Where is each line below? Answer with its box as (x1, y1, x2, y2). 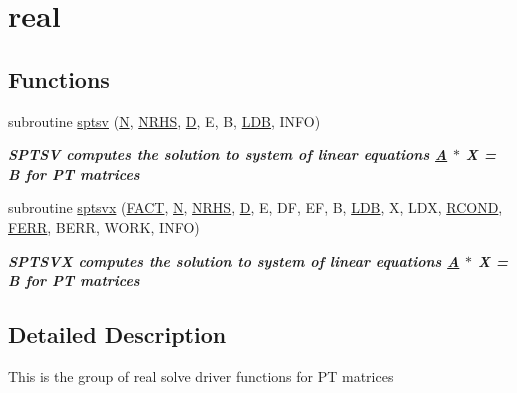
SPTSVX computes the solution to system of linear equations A (8, 250, 460, 271)
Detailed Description (8, 319, 227, 350)
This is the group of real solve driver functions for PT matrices (8, 365, 394, 386)
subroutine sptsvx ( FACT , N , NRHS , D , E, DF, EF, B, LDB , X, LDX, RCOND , (8, 197, 503, 218)
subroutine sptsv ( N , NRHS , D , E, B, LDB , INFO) (8, 110, 321, 131)
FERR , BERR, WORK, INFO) (8, 216, 200, 237)
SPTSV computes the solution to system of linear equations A (8, 144, 448, 165)
